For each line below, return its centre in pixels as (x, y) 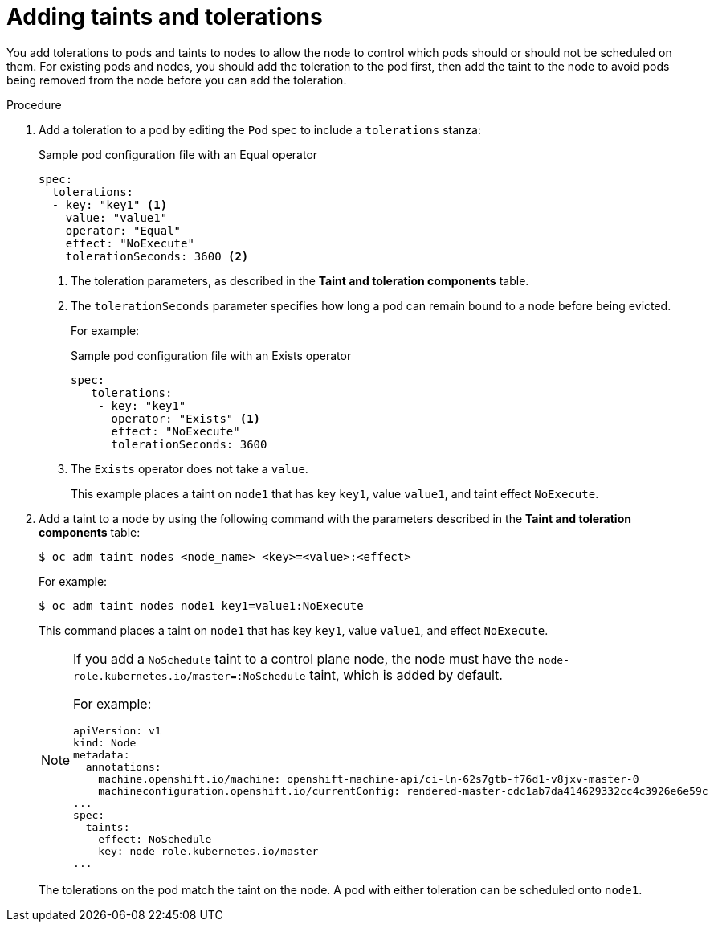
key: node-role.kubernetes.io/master (208, 851)
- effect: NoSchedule (149, 839)
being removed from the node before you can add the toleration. (177, 80)
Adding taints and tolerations (165, 17)
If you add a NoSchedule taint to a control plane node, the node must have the (304, 658)
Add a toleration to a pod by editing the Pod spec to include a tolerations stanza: (260, 129)
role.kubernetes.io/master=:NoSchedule (190, 676)
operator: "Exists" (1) (186, 418)
